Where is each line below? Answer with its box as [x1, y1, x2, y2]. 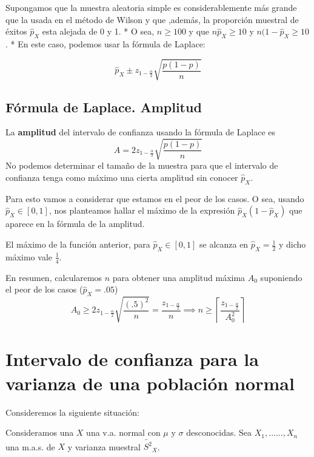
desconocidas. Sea [186, 426, 252, 439]
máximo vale [5, 250, 52, 263]
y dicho [279, 238, 306, 251]
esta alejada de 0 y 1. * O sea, [42, 25, 155, 38]
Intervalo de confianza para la [5, 347, 259, 371]
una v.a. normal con [86, 426, 161, 439]
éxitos [5, 25, 27, 38]
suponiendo [260, 271, 302, 283]
